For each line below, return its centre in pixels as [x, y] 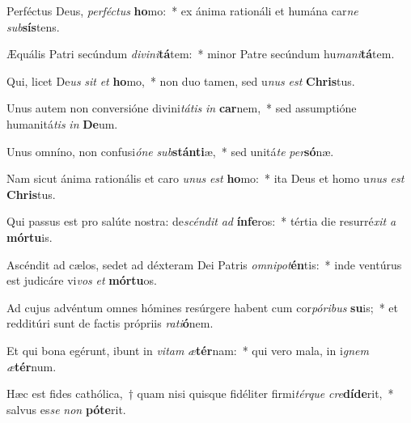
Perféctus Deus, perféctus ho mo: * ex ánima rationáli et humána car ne [182, 11]
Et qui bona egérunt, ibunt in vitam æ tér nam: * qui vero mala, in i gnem [188, 350]
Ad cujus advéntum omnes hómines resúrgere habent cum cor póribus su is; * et [202, 307]
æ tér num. [32, 366]
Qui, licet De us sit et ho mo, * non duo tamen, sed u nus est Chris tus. [181, 80]
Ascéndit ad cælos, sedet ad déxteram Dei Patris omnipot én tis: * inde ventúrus [204, 264]
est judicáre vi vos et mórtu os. [82, 280]
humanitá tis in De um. [62, 123]
